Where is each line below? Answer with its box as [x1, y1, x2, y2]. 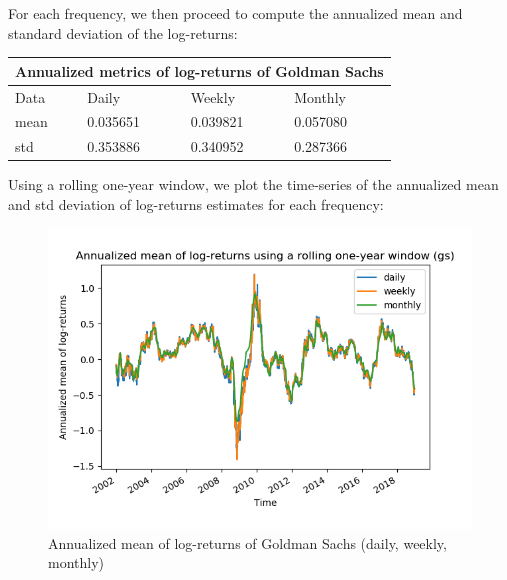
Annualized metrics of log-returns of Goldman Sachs [15, 60, 384, 81]
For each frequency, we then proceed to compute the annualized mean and [8, 3, 463, 23]
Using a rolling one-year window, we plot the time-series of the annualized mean [8, 174, 499, 195]
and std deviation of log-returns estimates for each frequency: [8, 193, 384, 214]
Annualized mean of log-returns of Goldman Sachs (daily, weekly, [48, 532, 447, 553]
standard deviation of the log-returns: [8, 22, 238, 43]
